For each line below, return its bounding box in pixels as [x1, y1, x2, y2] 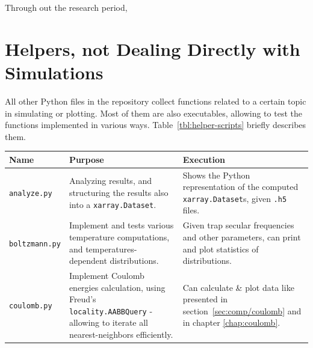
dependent [69, 254, 107, 267]
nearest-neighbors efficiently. [69, 328, 173, 340]
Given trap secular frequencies [182, 219, 294, 231]
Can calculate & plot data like [182, 281, 294, 293]
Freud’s [69, 293, 96, 305]
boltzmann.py [9, 239, 61, 248]
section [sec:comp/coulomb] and [182, 304, 302, 317]
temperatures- [85, 242, 137, 255]
